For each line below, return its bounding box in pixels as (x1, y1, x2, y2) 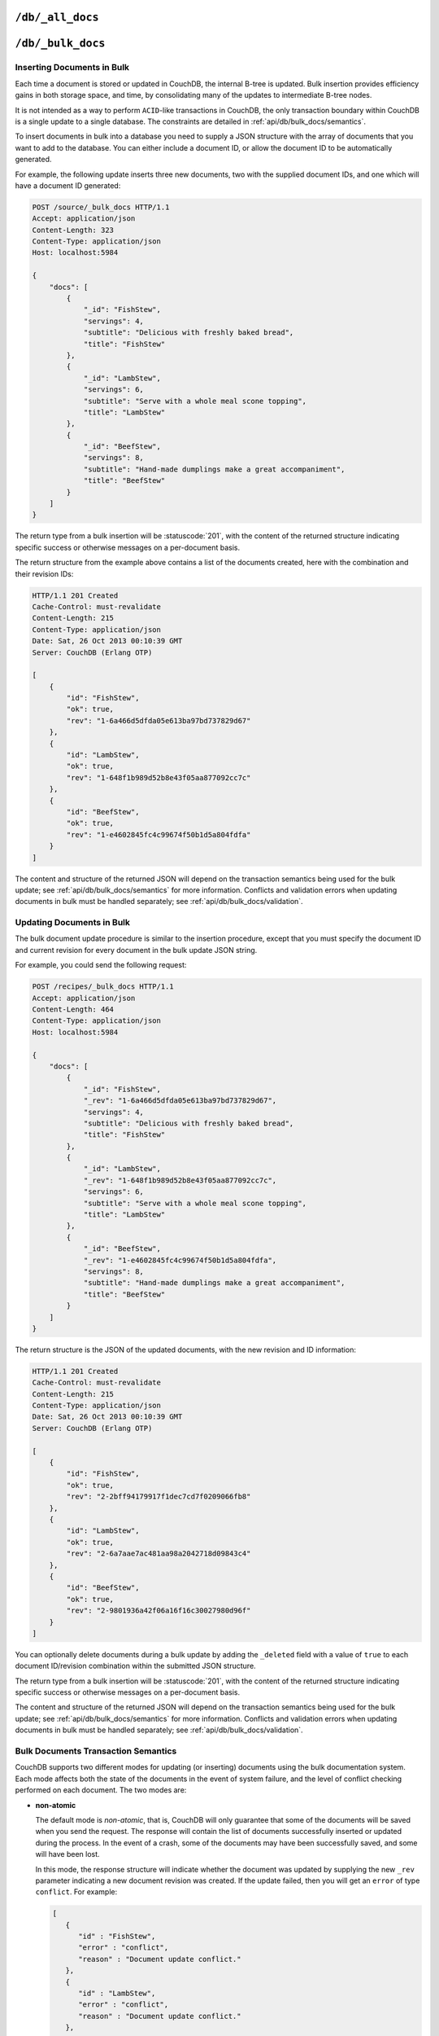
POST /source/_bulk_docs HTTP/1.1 (32, 202, 170, 212)
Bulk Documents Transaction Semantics (15, 1745, 177, 1757)
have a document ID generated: (15, 180, 121, 191)
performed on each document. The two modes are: (15, 1785, 187, 1795)
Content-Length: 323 (32, 225, 114, 235)
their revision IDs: (15, 568, 74, 578)
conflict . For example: (35, 1887, 118, 1897)
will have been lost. (35, 1850, 101, 1859)
